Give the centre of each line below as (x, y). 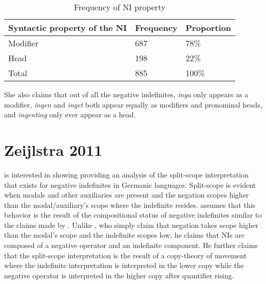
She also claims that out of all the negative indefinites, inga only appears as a (126, 94)
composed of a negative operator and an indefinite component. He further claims (131, 245)
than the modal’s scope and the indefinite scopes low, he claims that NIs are (124, 235)
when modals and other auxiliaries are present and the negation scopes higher (127, 195)
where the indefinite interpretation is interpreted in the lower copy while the (124, 265)
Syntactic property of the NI (68, 28)
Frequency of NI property (120, 7)
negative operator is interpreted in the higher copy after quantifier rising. (119, 275)
